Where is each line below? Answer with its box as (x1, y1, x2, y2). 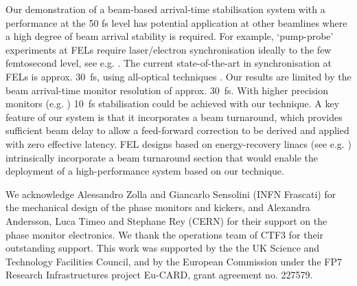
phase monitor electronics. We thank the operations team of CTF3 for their (5, 227, 324, 241)
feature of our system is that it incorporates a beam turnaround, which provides (5, 109, 343, 124)
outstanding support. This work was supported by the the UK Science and (5, 241, 320, 255)
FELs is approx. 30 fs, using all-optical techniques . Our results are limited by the (5, 69, 352, 83)
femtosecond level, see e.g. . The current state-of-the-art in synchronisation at (5, 56, 332, 70)
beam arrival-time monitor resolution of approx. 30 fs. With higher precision (5, 82, 328, 97)
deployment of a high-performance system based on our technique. (5, 164, 284, 178)
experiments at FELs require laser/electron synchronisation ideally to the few (5, 42, 332, 56)
